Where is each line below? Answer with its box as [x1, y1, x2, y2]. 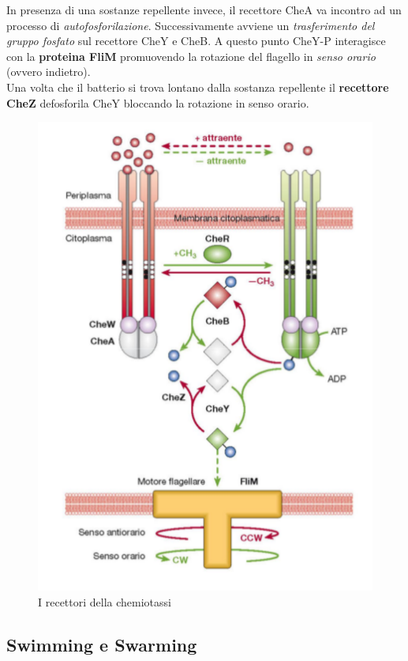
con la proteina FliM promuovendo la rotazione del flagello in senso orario [6, 47, 376, 64]
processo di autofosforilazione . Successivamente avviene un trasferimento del [6, 17, 375, 33]
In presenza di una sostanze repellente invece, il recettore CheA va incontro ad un [6, 2, 402, 17]
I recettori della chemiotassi [38, 593, 171, 610]
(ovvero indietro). [6, 63, 91, 80]
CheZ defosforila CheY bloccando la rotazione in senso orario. [6, 94, 309, 111]
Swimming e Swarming [6, 632, 197, 656]
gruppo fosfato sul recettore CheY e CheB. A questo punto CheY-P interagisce [6, 32, 386, 49]
